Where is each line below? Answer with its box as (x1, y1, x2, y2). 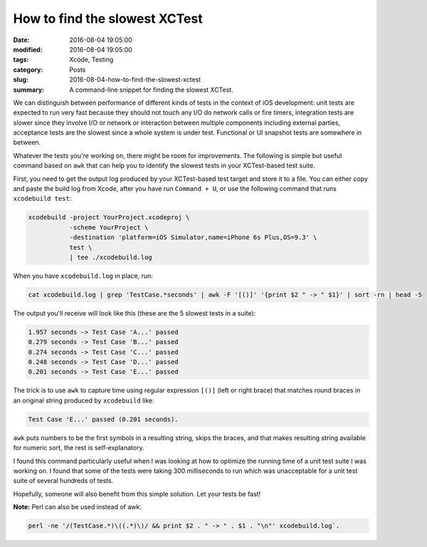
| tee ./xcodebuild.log (69, 253, 152, 261)
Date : (13, 36, 30, 44)
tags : (13, 56, 29, 64)
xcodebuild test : (13, 194, 72, 203)
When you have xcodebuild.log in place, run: (13, 271, 153, 280)
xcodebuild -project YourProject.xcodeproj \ (28, 214, 190, 222)
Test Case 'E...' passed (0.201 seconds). (28, 415, 179, 423)
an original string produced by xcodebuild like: (13, 396, 154, 405)
